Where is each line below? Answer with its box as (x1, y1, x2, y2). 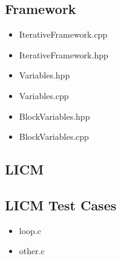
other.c (19, 244, 45, 257)
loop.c (19, 224, 41, 237)
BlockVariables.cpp (19, 130, 89, 143)
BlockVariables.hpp (19, 109, 90, 122)
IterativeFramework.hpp (19, 48, 108, 61)
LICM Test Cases (5, 195, 117, 214)
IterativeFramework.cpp (19, 28, 108, 41)
